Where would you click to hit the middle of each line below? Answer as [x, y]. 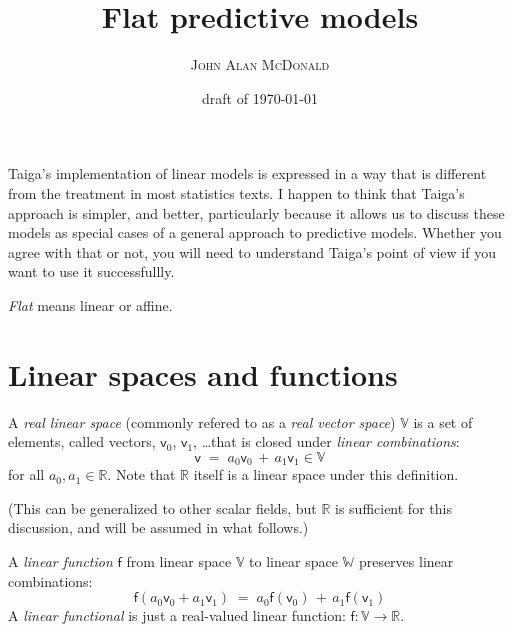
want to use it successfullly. [91, 271]
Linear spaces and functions [203, 373]
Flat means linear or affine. [90, 304]
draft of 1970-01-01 [260, 97]
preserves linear [406, 561]
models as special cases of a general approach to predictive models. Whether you [255, 232]
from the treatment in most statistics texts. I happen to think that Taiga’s [236, 192]
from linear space [179, 561]
